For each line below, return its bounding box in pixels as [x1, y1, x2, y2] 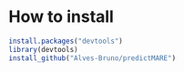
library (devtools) [8, 45, 78, 54]
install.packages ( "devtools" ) [8, 36, 124, 46]
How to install [8, 6, 115, 27]
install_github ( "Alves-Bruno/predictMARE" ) [8, 53, 177, 63]
